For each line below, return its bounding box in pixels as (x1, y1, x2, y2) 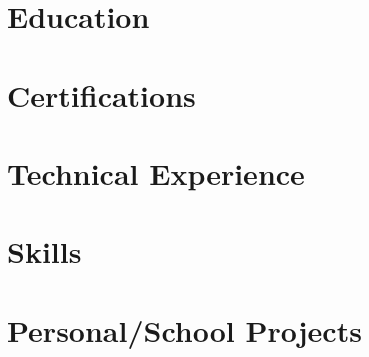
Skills (7, 231, 82, 272)
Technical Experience (7, 152, 305, 193)
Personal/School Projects (7, 309, 362, 350)
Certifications (7, 74, 196, 115)
